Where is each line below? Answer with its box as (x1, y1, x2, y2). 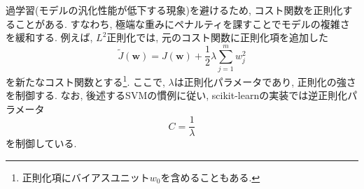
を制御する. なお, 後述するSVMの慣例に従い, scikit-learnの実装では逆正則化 (6, 88, 348, 103)
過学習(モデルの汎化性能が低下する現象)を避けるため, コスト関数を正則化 (6, 3, 343, 17)
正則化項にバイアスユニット (22, 170, 150, 184)
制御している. (15, 136, 77, 151)
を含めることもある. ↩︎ (160, 170, 260, 184)
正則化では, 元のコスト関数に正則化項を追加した (106, 30, 328, 45)
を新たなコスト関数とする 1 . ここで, (6, 72, 165, 89)
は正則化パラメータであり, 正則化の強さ (174, 74, 356, 89)
